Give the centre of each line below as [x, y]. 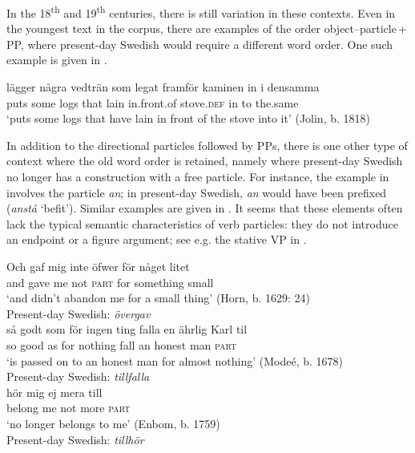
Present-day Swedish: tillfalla [78, 376]
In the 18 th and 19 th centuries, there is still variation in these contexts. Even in [201, 12]
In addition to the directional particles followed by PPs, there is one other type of [207, 145]
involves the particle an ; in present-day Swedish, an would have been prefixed [197, 192]
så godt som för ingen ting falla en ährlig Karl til [127, 329]
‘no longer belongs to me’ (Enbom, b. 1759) [113, 423]
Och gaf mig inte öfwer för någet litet [98, 266]
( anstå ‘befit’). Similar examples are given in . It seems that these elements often [205, 208]
